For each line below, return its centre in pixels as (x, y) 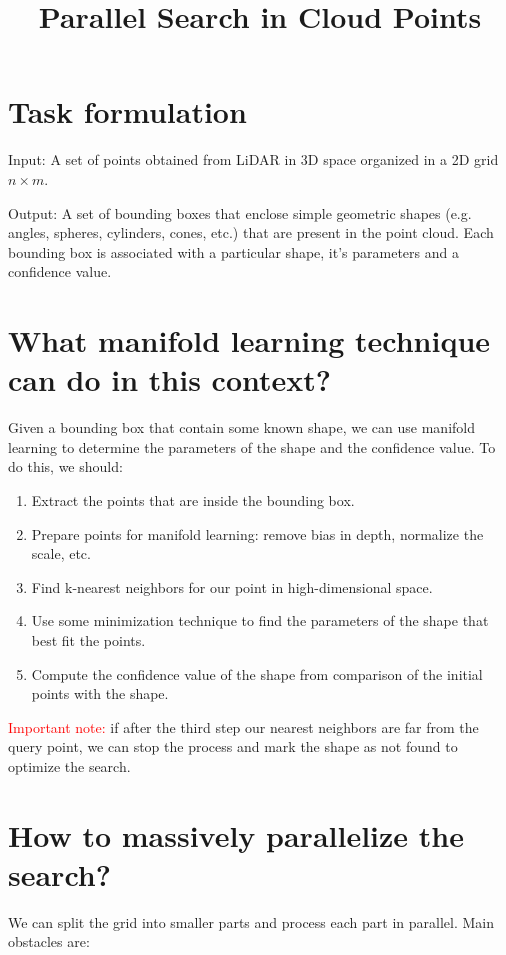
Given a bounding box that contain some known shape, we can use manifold (242, 427)
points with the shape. (100, 693)
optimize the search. (69, 765)
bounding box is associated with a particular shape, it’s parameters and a (233, 251)
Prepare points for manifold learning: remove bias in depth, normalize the (257, 533)
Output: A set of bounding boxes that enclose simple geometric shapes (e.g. (240, 212)
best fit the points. (88, 639)
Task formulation (127, 111)
